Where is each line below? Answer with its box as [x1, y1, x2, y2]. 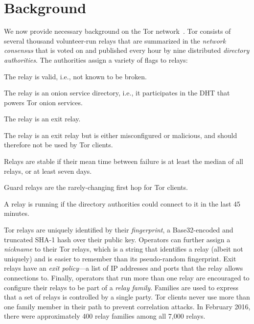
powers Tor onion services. [4, 97, 83, 107]
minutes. [4, 208, 29, 218]
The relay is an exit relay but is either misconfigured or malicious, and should [4, 130, 237, 140]
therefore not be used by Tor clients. [4, 139, 113, 150]
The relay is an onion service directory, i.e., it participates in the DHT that [4, 88, 230, 98]
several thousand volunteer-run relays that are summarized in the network [4, 35, 226, 46]
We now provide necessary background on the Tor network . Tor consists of [4, 26, 231, 36]
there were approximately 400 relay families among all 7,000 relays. [4, 311, 206, 321]
